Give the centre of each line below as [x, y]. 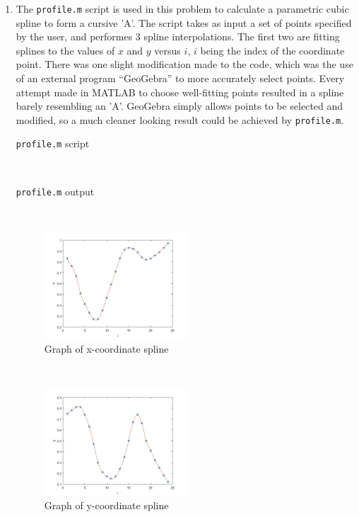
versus [167, 50]
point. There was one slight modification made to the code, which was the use [184, 64]
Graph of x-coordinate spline [106, 348]
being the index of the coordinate [272, 50]
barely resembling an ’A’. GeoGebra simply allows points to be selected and [179, 106]
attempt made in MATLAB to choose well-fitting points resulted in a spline [180, 92]
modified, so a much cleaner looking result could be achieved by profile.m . [180, 119]
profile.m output [55, 191]
